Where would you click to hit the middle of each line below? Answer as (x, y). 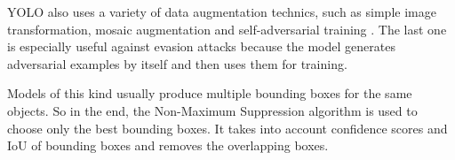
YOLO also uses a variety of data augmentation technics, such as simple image (222, 11)
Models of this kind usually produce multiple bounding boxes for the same (210, 93)
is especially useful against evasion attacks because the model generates (201, 46)
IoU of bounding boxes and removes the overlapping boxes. (168, 145)
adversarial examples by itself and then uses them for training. (177, 63)
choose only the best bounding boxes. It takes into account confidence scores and (227, 128)
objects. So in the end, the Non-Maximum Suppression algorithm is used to (212, 110)
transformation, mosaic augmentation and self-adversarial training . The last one (227, 29)
